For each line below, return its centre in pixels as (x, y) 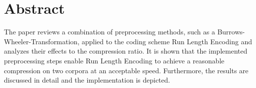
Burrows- (231, 32)
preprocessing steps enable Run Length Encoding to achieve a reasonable (114, 60)
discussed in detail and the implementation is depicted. (87, 80)
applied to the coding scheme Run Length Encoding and (167, 41)
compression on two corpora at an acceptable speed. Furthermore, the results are (126, 70)
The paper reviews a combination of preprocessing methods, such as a (110, 32)
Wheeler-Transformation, (42, 41)
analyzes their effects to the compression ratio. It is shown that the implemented (126, 51)
